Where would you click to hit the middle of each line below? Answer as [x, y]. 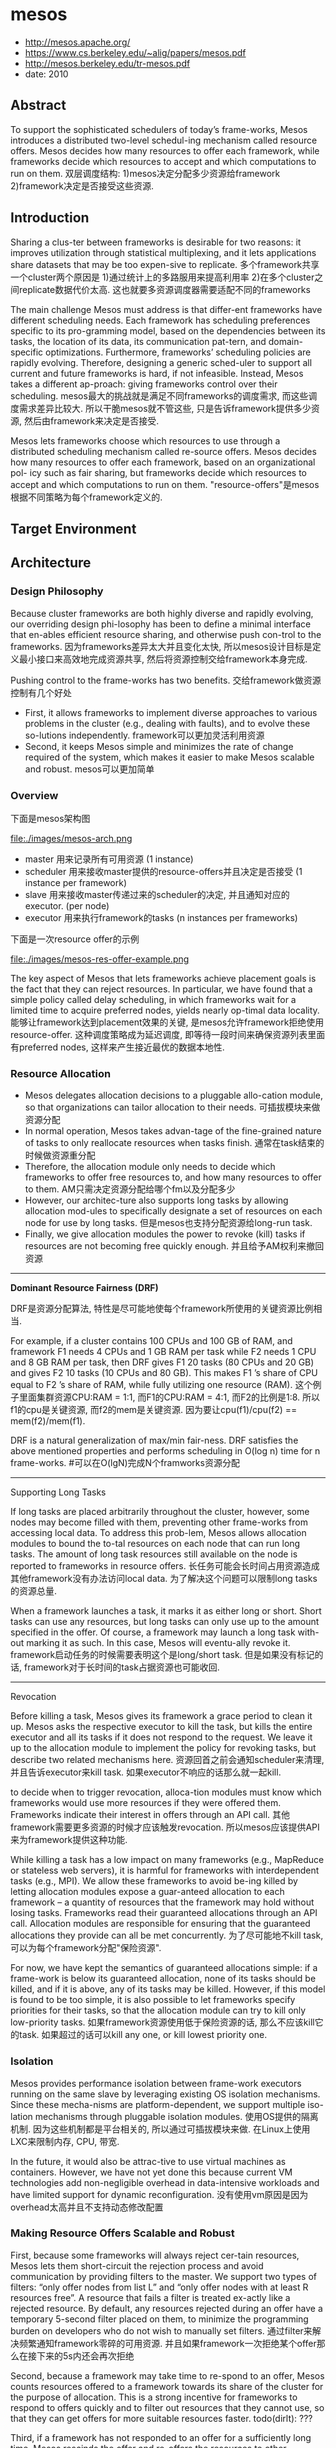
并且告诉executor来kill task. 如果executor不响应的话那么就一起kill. [146, 1772]
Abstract [38, 105]
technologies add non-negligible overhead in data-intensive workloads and [165, 2182]
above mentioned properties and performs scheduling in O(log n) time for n [165, 1451]
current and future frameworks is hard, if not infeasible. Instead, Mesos [157, 373]
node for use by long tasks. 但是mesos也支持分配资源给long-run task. [168, 1223]
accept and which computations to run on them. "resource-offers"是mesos [165, 484]
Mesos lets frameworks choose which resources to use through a [145, 440]
